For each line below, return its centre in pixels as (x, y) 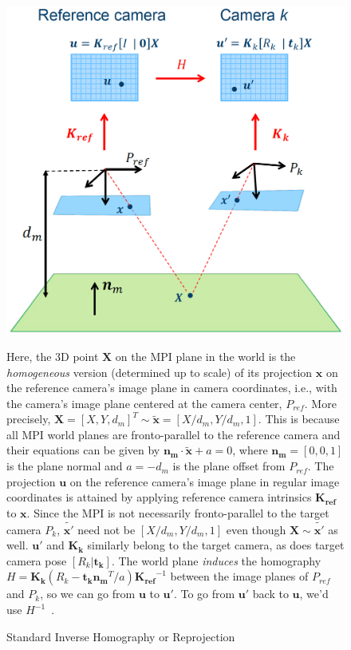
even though (256, 529)
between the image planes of (239, 576)
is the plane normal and (65, 466)
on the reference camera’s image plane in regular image (205, 481)
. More (320, 403)
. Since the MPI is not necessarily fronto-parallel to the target (178, 512)
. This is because (299, 419)
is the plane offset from (229, 466)
